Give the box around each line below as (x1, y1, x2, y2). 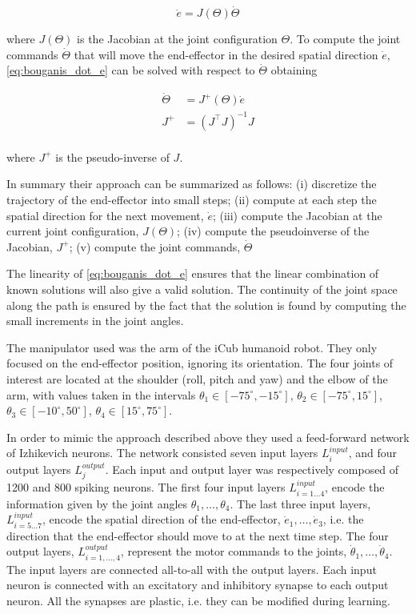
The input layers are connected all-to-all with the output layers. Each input (6, 560, 377, 577)
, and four (348, 444, 398, 461)
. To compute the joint (290, 30, 401, 47)
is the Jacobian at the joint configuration (77, 30, 278, 47)
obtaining (270, 62, 318, 78)
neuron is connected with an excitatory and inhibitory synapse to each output (6, 576, 389, 593)
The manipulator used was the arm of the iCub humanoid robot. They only (6, 339, 378, 355)
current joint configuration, (6, 223, 139, 239)
